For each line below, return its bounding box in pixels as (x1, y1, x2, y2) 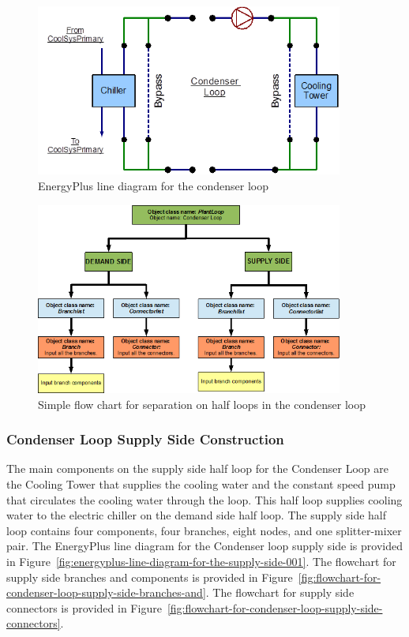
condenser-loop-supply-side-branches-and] (6, 584, 206, 601)
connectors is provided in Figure (6, 599, 162, 616)
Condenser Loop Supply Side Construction (6, 429, 284, 449)
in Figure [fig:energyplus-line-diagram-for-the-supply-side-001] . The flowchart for (6, 553, 396, 569)
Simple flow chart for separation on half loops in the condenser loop (38, 395, 366, 412)
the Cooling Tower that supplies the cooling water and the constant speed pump (6, 476, 396, 493)
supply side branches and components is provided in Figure (6, 568, 293, 585)
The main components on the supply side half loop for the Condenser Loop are (6, 460, 389, 477)
